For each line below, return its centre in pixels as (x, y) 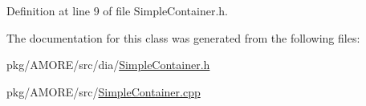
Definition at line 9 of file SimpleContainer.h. (117, 10)
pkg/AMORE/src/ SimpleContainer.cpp (104, 91)
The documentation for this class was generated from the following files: (183, 37)
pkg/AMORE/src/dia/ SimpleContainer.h (108, 65)
